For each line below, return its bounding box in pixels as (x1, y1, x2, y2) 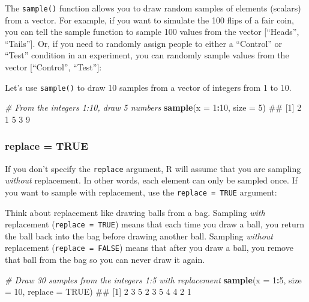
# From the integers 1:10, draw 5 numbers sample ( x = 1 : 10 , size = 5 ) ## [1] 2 (5, 101, 302, 114)
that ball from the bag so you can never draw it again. (5, 253, 205, 266)
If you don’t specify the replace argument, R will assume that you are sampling (5, 162, 301, 174)
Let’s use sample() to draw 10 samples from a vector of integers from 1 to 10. (5, 81, 292, 93)
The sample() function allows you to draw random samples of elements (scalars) (5, 2, 301, 14)
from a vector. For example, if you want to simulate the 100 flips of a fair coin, (5, 13, 294, 26)
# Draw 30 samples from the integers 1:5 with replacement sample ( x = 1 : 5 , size (5, 273, 302, 286)
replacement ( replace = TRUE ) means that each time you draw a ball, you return (5, 218, 305, 230)
